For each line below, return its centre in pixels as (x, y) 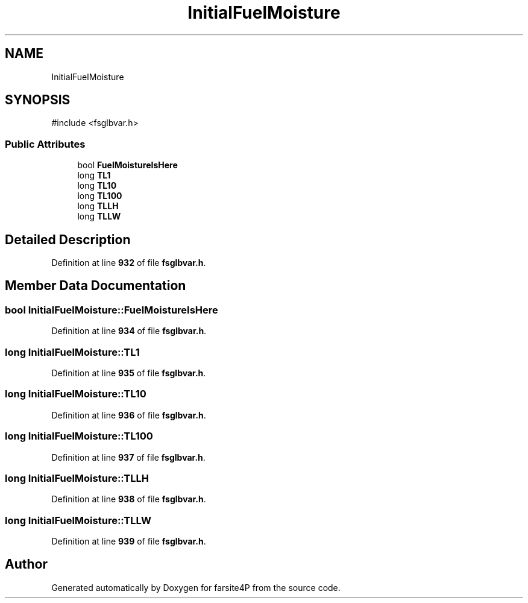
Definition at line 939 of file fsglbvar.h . (129, 541)
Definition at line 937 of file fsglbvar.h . (128, 457)
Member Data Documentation (96, 286)
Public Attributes (45, 144)
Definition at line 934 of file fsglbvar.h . (129, 331)
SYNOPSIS (38, 100)
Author (26, 564)
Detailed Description (68, 239)
